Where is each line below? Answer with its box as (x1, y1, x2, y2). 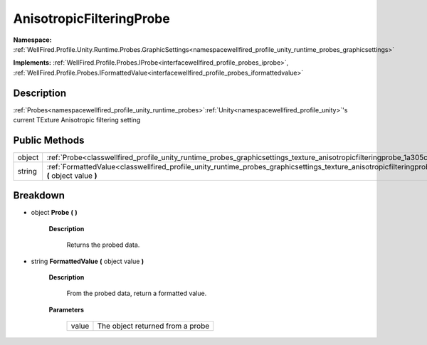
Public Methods (13, 134, 85, 146)
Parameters (48, 305, 85, 314)
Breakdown (13, 189, 65, 202)
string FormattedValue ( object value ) (31, 257, 144, 265)
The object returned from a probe (97, 321, 210, 331)
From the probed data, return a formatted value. (66, 289, 207, 298)
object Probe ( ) (31, 208, 78, 217)
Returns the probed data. (66, 240, 140, 249)
